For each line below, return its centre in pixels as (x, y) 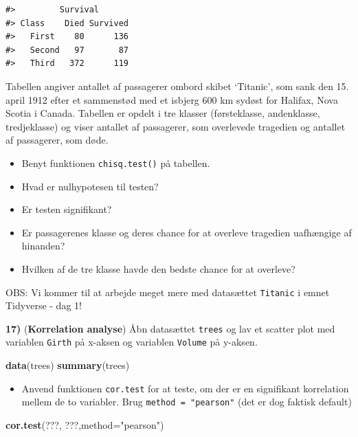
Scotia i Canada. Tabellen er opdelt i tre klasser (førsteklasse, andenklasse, (163, 113)
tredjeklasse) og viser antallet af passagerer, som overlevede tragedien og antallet (176, 126)
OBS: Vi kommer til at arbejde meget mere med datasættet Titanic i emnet (168, 292)
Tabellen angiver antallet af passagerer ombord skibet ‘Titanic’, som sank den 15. (177, 86)
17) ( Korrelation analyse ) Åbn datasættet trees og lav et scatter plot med (170, 328)
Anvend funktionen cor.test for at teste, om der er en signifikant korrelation (185, 388)
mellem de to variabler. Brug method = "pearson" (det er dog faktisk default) (187, 402)
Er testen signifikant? (67, 209)
